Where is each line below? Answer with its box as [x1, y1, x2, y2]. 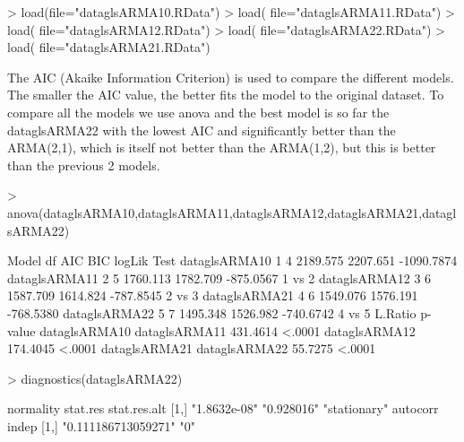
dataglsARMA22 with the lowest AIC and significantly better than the [7, 120, 396, 139]
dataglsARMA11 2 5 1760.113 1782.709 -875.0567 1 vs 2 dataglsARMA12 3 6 [7, 268, 432, 287]
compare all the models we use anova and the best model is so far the [7, 102, 390, 121]
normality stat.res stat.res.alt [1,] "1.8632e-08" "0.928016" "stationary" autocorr [7, 399, 439, 418]
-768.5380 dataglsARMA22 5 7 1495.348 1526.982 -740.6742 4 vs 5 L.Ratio [7, 303, 417, 322]
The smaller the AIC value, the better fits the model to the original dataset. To [7, 85, 444, 104]
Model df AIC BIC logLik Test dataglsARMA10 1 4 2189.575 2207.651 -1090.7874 [7, 251, 458, 270]
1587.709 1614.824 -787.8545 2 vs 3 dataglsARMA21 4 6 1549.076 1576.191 [7, 286, 418, 305]
